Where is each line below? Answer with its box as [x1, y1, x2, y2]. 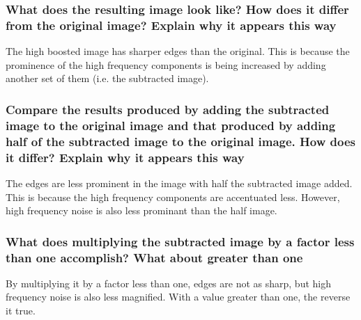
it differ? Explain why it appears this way [6, 148, 245, 166]
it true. [6, 303, 36, 318]
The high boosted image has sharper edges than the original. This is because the [6, 44, 350, 58]
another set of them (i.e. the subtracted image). [6, 71, 209, 86]
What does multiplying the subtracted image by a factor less [6, 232, 355, 250]
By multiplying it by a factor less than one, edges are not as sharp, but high [6, 275, 331, 290]
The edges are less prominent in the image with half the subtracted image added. [6, 175, 353, 190]
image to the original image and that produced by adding [6, 116, 336, 134]
